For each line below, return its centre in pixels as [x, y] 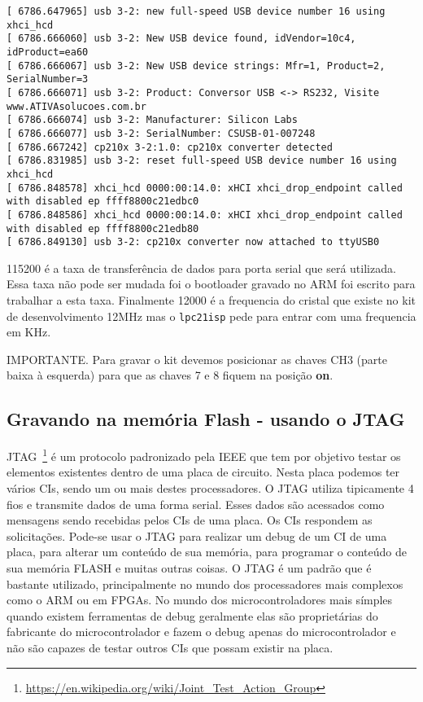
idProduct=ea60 [48, 52]
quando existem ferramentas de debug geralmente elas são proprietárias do [192, 615]
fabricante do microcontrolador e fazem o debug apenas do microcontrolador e [201, 632]
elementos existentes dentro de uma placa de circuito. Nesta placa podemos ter [203, 472]
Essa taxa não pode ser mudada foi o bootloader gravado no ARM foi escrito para [211, 284]
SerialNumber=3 [48, 79]
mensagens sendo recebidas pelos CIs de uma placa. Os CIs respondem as [190, 520]
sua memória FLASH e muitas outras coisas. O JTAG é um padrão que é [189, 568]
